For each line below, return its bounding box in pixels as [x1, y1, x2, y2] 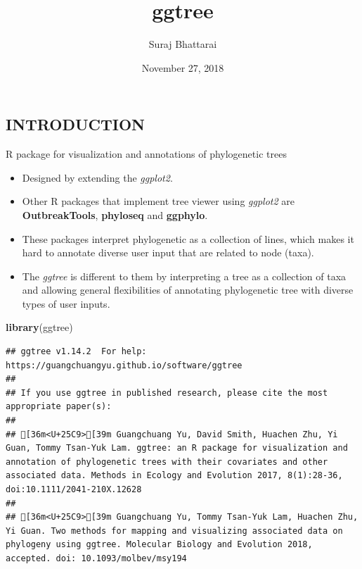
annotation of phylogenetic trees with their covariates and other [6, 456, 328, 467]
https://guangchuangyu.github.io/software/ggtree [6, 360, 243, 370]
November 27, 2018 [141, 60, 224, 75]
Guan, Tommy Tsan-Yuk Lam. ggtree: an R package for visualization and [6, 443, 348, 454]
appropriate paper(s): [6, 401, 112, 412]
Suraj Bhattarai [148, 37, 217, 51]
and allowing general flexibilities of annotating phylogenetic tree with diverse [22, 282, 354, 297]
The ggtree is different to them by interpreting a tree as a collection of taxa [22, 268, 347, 283]
